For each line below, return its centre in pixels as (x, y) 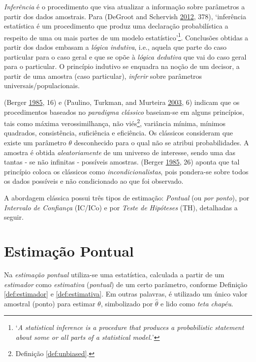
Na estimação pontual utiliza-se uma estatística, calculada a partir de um (114, 274)
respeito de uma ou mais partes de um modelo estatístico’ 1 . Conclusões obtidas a (126, 36)
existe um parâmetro (35, 143)
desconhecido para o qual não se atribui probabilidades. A (161, 143)
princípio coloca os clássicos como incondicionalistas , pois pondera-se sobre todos (126, 171)
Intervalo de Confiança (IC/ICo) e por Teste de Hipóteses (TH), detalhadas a (121, 207)
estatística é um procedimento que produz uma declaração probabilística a (116, 26)
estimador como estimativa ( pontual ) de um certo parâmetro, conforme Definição (126, 284)
